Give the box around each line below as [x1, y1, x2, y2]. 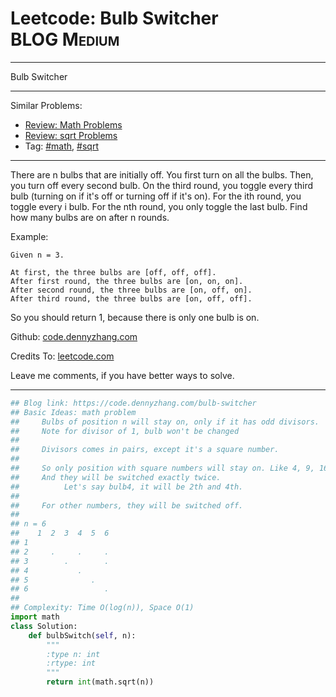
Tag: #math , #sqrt [24, 140, 99, 152]
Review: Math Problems [24, 118, 123, 131]
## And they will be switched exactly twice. [10, 472, 222, 482]
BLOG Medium [10, 28, 120, 51]
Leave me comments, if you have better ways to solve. [10, 369, 235, 381]
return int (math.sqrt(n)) [46, 677, 155, 687]
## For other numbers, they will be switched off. [10, 500, 244, 511]
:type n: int [46, 649, 101, 659]
